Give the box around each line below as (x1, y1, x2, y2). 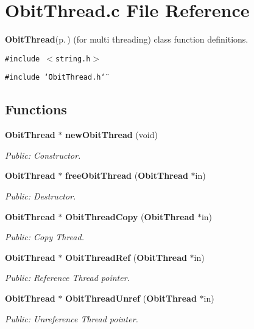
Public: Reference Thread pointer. (5, 271, 130, 284)
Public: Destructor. (5, 190, 76, 203)
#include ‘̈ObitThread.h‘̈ (5, 73, 105, 82)
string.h (55, 54, 91, 63)
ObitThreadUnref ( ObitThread (65, 291, 197, 304)
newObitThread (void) (65, 128, 158, 141)
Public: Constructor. (5, 148, 81, 161)
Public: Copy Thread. (5, 230, 84, 243)
